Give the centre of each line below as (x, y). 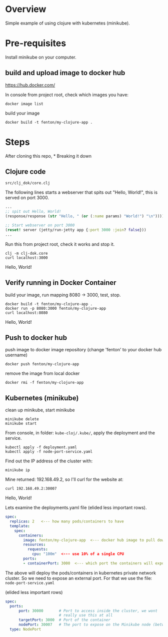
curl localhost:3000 (27, 258)
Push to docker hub (36, 338)
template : (20, 526)
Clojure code (25, 172)
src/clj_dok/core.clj (28, 183)
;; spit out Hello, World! (33, 212)
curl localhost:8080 (27, 313)
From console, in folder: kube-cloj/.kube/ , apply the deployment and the (80, 433)
